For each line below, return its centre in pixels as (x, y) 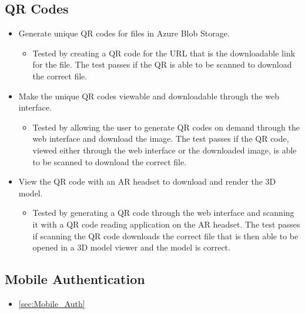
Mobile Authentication (75, 279)
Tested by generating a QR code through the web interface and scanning (163, 213)
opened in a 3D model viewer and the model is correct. (131, 247)
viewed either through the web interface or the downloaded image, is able (165, 150)
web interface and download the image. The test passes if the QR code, (161, 138)
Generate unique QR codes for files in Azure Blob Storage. (124, 33)
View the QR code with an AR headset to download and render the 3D (147, 181)
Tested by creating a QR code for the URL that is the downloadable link (164, 53)
